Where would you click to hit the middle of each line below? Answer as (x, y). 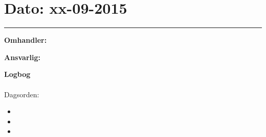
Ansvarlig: (22, 57)
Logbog (17, 74)
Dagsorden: (22, 94)
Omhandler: (26, 40)
